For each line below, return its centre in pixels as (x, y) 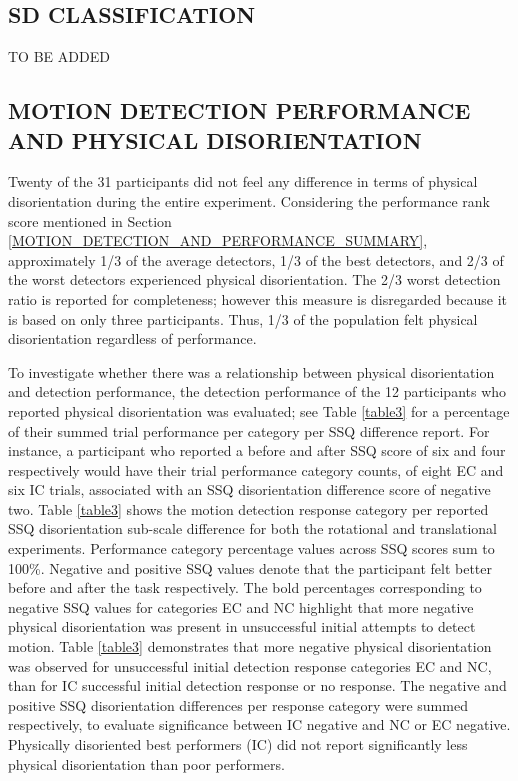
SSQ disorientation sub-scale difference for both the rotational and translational (253, 528)
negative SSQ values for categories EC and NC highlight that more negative (241, 606)
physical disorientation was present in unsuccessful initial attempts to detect (242, 626)
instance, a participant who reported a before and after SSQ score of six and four (257, 450)
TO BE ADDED (59, 56)
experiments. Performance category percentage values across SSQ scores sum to (251, 548)
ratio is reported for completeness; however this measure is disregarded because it (258, 298)
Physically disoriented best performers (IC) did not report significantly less (238, 744)
